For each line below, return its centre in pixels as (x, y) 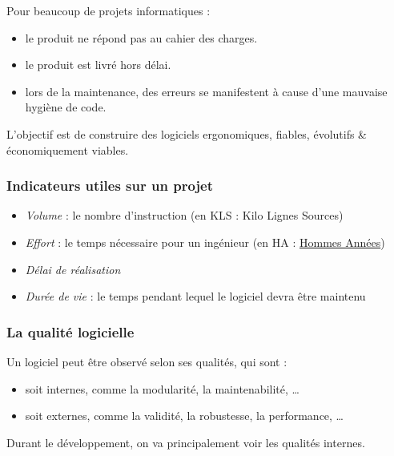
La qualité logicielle (70, 331)
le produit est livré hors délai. (98, 65)
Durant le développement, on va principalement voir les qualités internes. (186, 442)
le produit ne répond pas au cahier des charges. (141, 37)
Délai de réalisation (73, 269)
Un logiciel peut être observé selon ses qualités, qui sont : (147, 361)
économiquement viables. (68, 149)
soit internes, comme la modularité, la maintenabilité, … (162, 388)
